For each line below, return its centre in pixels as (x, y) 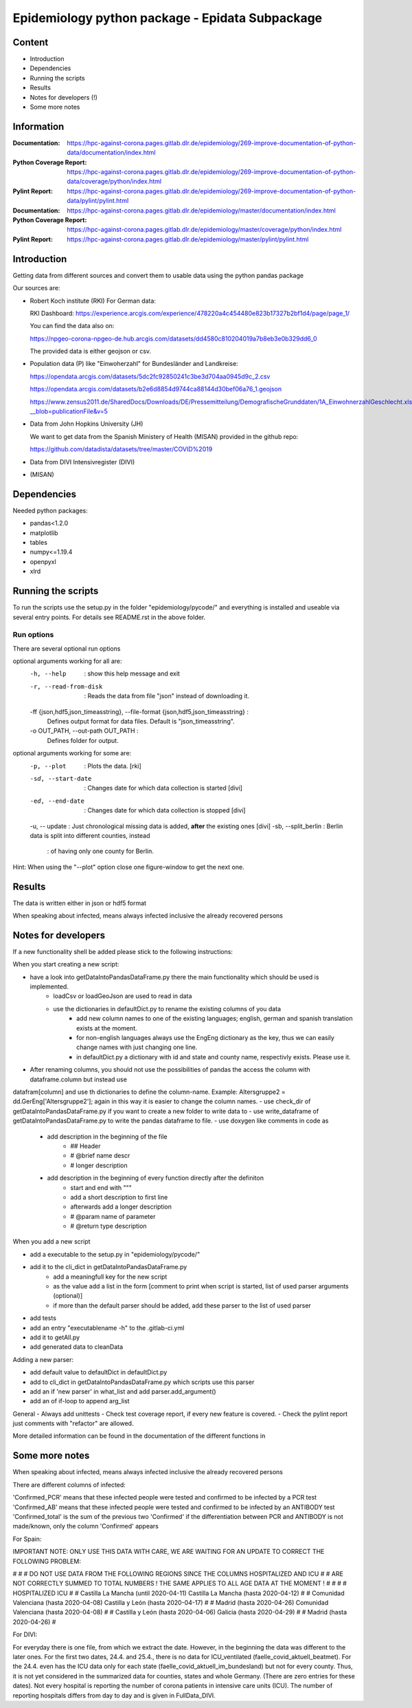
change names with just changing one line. (137, 1047)
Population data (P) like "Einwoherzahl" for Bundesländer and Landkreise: (134, 364)
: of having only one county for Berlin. (101, 851)
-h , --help (48, 674)
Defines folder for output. (83, 740)
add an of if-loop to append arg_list (80, 1401)
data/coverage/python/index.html (114, 182)
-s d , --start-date (61, 778)
